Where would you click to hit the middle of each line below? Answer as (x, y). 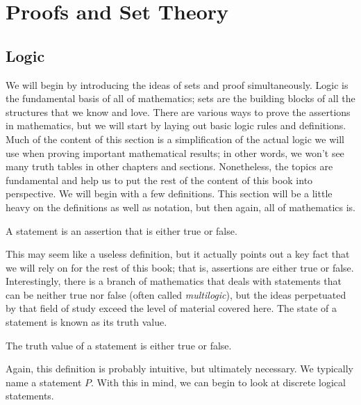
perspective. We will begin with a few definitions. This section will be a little (169, 193)
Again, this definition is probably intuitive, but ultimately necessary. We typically (179, 369)
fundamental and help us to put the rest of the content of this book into (159, 180)
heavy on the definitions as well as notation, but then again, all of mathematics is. (180, 207)
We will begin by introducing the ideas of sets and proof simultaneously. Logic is (177, 84)
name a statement (44, 382)
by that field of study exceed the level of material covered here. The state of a (171, 308)
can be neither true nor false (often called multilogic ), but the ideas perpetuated (176, 294)
